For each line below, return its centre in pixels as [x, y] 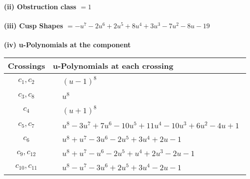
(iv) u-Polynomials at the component [67, 45]
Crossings [27, 65]
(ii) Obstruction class [40, 6]
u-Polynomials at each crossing [113, 65]
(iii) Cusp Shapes [34, 26]
